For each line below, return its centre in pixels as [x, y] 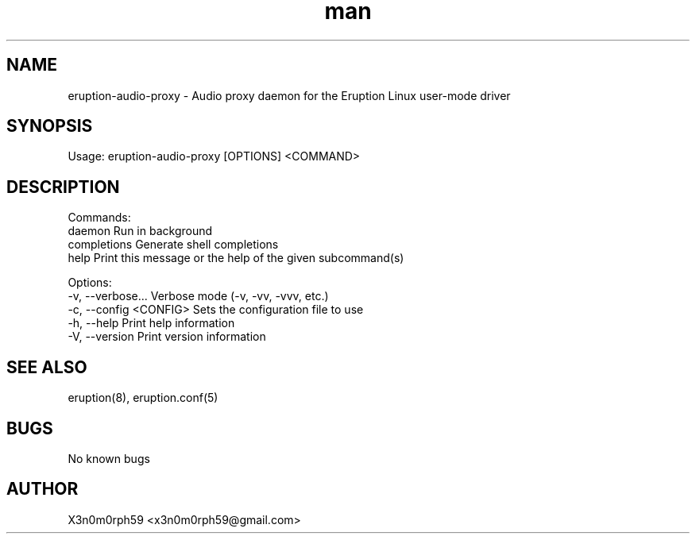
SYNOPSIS [50, 126]
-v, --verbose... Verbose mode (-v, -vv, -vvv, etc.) [198, 296]
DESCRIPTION [63, 187]
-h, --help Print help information [151, 323]
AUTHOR [43, 489]
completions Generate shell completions [173, 245]
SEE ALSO [47, 367]
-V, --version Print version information [167, 337]
